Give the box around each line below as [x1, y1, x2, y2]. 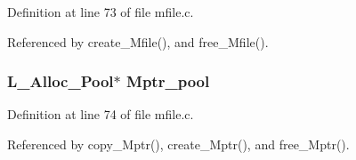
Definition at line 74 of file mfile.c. [7, 105, 194, 124]
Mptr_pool [126, 70, 210, 92]
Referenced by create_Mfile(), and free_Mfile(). [7, 32, 269, 51]
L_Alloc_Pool [7, 70, 114, 92]
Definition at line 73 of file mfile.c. [7, 3, 194, 20]
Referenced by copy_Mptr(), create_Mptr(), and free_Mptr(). [7, 135, 350, 153]
